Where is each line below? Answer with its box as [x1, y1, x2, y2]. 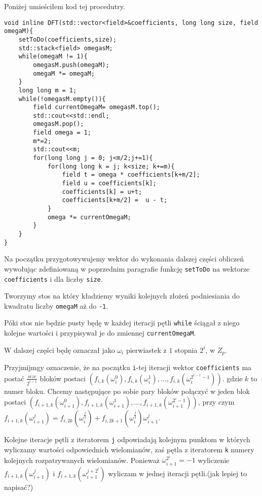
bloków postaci [40, 373, 86, 383]
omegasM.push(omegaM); [33, 61, 109, 69]
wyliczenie [198, 454, 230, 465]
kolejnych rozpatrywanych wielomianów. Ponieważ [4, 454, 160, 465]
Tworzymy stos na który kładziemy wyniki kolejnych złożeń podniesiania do [4, 290, 240, 301]
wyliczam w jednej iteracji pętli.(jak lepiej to [108, 468, 247, 478]
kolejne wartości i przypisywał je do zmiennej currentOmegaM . [4, 327, 196, 338]
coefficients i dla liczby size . [4, 273, 103, 284]
